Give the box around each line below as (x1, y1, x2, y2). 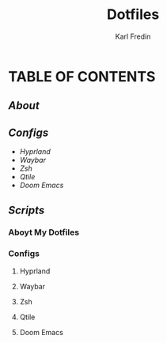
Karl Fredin (115, 32, 151, 41)
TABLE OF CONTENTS (8, 67, 156, 85)
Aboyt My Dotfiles (8, 227, 80, 238)
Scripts (8, 203, 45, 217)
